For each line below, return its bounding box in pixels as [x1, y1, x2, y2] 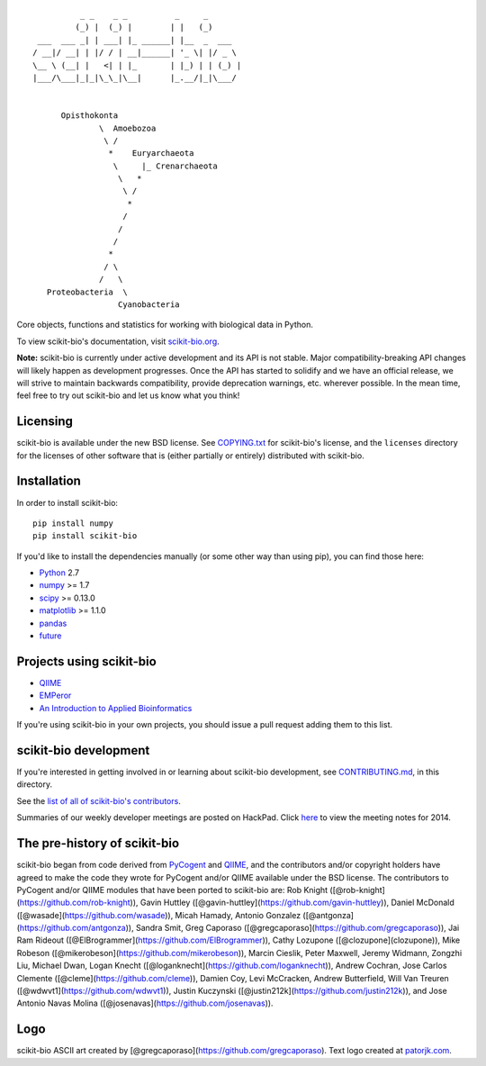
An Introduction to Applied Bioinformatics [39, 702, 193, 713]
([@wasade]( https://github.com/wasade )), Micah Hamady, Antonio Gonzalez [16, 909, 301, 920]
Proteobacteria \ [46, 286, 128, 297]
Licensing [16, 414, 74, 429]
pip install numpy [32, 518, 114, 528]
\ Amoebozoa [99, 122, 157, 133]
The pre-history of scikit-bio [16, 836, 180, 851]
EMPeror [39, 690, 72, 701]
